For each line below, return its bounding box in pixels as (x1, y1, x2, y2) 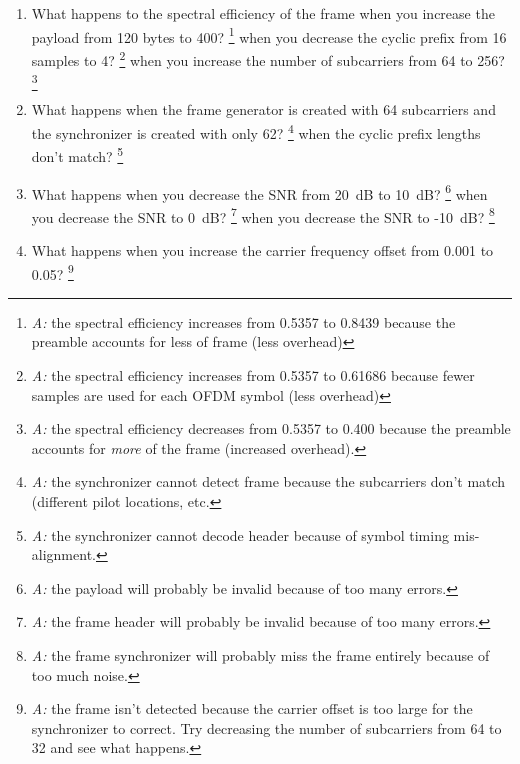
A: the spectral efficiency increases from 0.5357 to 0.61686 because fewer (31, 365, 475, 386)
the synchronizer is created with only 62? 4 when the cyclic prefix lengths (31, 120, 481, 143)
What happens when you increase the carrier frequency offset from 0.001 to (31, 240, 494, 261)
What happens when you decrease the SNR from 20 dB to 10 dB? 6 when (31, 180, 488, 204)
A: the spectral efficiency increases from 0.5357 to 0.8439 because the (31, 311, 456, 332)
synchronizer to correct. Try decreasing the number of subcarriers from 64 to (31, 717, 502, 738)
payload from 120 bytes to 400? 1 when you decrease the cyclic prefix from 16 (31, 23, 507, 47)
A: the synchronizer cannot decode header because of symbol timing (31, 524, 449, 545)
